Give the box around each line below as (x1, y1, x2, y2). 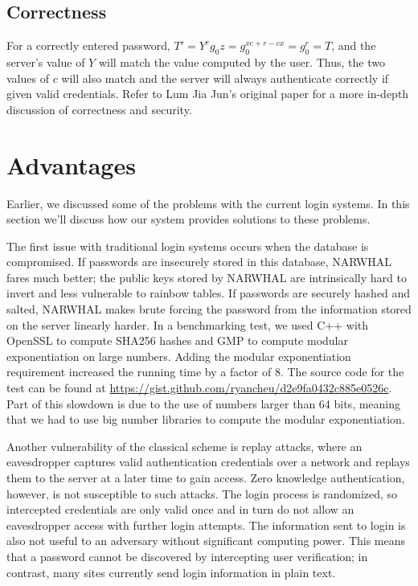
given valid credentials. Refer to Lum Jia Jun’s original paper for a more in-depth (6, 85, 409, 102)
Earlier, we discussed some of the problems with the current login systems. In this (6, 195, 410, 211)
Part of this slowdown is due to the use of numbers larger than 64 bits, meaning (6, 395, 401, 412)
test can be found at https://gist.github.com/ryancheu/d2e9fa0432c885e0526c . (6, 379, 392, 396)
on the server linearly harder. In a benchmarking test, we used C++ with (6, 316, 369, 333)
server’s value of (6, 54, 85, 70)
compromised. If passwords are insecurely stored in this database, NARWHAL (6, 253, 392, 270)
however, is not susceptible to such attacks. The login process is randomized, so (6, 485, 398, 502)
